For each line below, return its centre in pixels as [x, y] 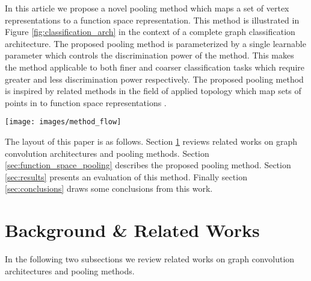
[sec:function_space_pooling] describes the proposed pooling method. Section [148, 165]
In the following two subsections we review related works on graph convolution [150, 259]
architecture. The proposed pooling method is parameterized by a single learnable [155, 43]
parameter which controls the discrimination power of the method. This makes [149, 55]
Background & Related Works [132, 230]
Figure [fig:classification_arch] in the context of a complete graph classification [150, 32]
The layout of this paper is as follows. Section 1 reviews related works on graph [151, 141]
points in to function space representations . [86, 102]
